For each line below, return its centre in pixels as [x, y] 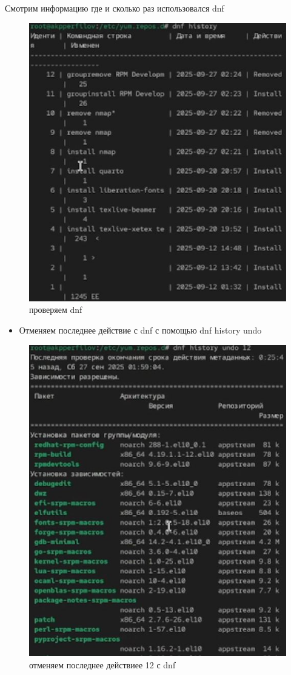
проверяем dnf [56, 310]
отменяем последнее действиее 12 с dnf [102, 664]
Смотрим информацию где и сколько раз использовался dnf [115, 8]
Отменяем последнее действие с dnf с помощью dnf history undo [140, 330]
